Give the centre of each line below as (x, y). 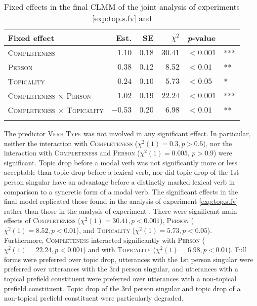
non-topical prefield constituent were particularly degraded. (94, 298)
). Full (237, 249)
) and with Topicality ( (120, 249)
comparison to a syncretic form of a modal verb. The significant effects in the (121, 191)
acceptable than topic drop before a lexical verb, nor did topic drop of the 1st (122, 172)
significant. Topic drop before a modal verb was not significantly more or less (121, 162)
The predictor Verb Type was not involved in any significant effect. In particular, (128, 133)
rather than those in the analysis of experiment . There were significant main (121, 210)
